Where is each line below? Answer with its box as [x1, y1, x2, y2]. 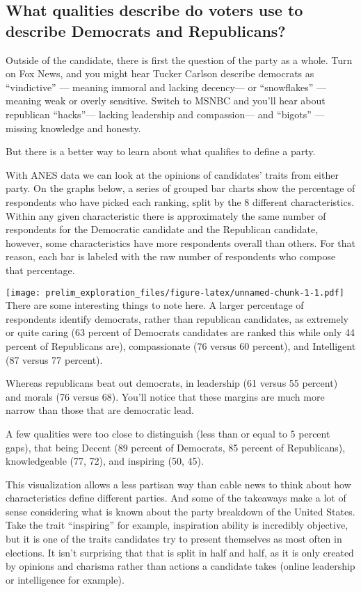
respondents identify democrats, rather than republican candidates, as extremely [6, 311, 348, 326]
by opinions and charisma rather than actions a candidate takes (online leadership [6, 559, 355, 573]
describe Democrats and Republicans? [6, 19, 286, 41]
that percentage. [6, 262, 75, 277]
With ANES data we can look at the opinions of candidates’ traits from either [6, 167, 339, 182]
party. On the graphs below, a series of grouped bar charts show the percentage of [6, 181, 355, 195]
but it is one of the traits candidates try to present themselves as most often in [6, 531, 342, 546]
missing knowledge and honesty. [6, 120, 141, 135]
